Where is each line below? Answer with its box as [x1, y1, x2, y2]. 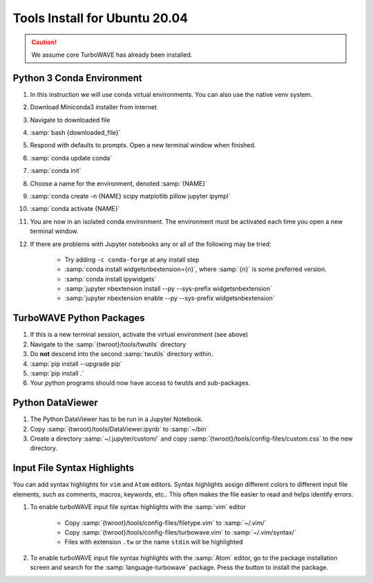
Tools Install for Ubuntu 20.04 [12, 10, 189, 26]
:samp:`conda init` [30, 167, 82, 175]
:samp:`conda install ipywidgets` [64, 275, 157, 283]
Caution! [31, 38, 57, 46]
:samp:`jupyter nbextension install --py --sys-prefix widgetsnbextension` [64, 284, 272, 293]
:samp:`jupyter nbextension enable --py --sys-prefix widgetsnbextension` [64, 294, 276, 302]
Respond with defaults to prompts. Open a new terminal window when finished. [30, 141, 256, 149]
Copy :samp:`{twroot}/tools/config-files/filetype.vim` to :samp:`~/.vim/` [64, 519, 267, 527]
